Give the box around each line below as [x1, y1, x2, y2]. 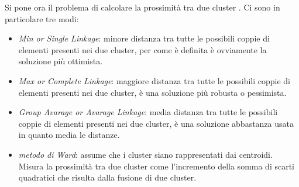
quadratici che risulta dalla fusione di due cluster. [18, 171, 197, 183]
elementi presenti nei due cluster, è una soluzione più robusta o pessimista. [18, 86, 287, 98]
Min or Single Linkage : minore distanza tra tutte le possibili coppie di [18, 32, 270, 44]
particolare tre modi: [5, 12, 79, 25]
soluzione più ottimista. [18, 55, 103, 67]
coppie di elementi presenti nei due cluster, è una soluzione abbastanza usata [18, 117, 294, 129]
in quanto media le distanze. [18, 129, 120, 141]
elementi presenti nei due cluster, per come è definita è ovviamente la [18, 43, 267, 56]
